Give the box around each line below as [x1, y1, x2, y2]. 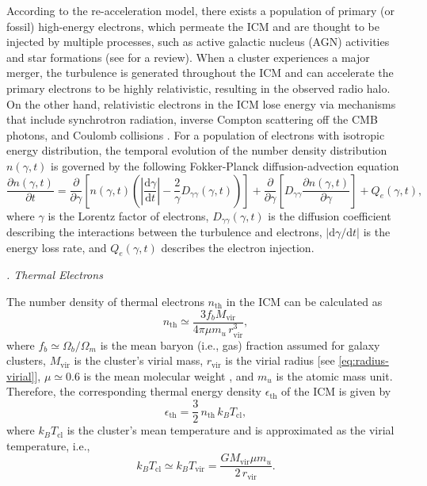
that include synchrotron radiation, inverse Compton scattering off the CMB [6, 111, 378, 128]
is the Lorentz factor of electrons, [48, 207, 209, 224]
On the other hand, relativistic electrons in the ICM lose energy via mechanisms [6, 95, 396, 112]
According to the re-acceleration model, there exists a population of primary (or [6, 2, 395, 18]
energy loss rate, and [6, 239, 107, 255]
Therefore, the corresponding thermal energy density [6, 383, 262, 400]
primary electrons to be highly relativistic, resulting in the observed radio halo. [6, 79, 391, 96]
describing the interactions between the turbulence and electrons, [6, 223, 322, 239]
